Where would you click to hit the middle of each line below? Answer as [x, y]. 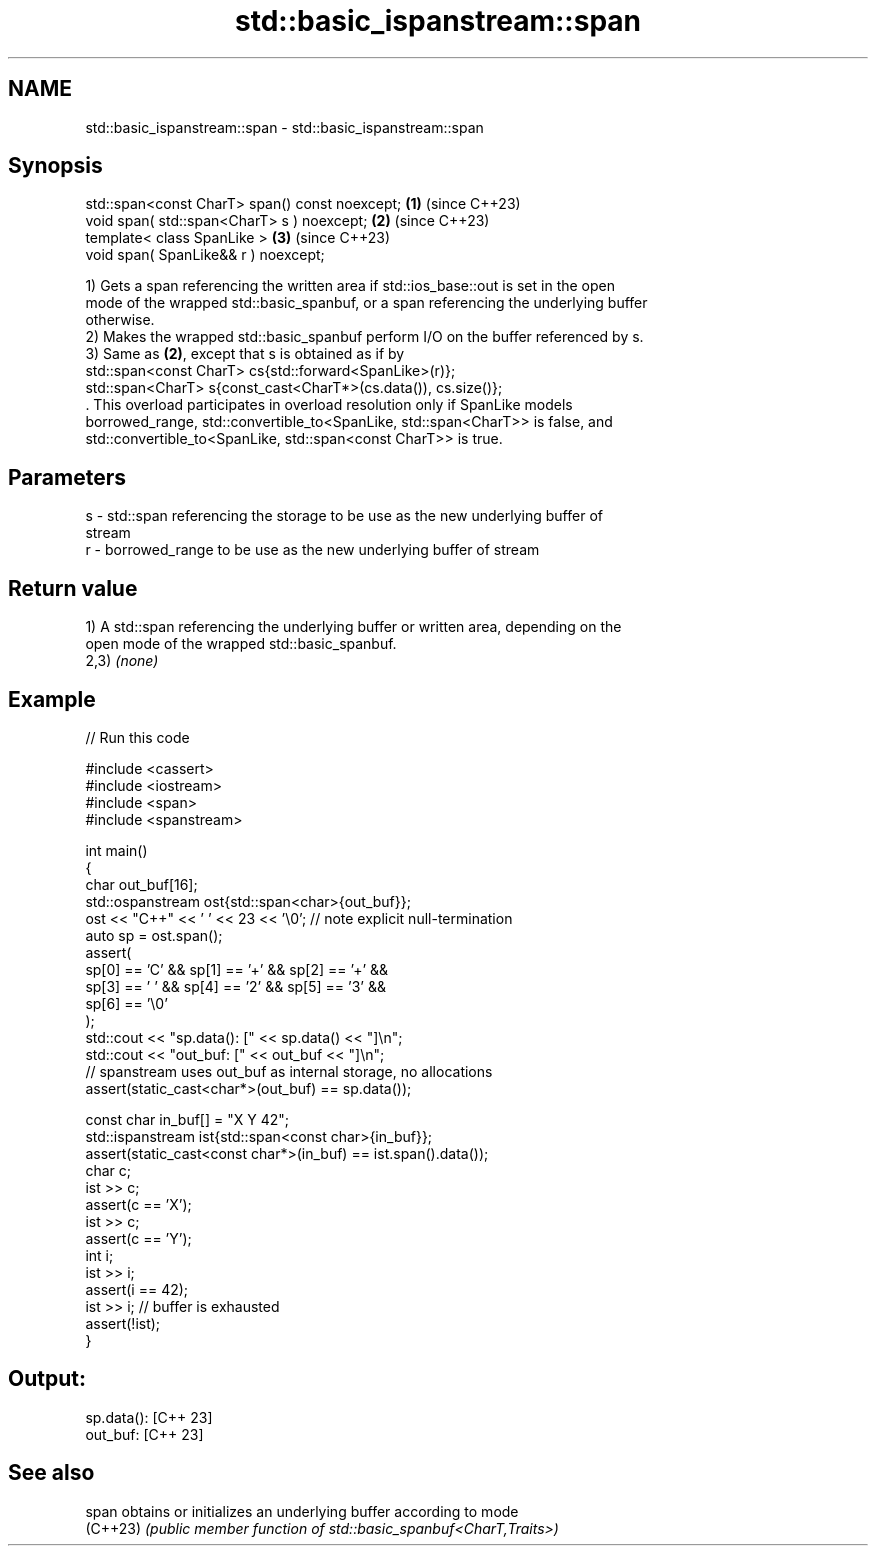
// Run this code [137, 737]
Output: [47, 1379]
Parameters [67, 477]
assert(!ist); [123, 1323]
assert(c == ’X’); [138, 1204]
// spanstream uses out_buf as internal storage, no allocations [289, 1071]
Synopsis [55, 166]
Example [52, 699]
